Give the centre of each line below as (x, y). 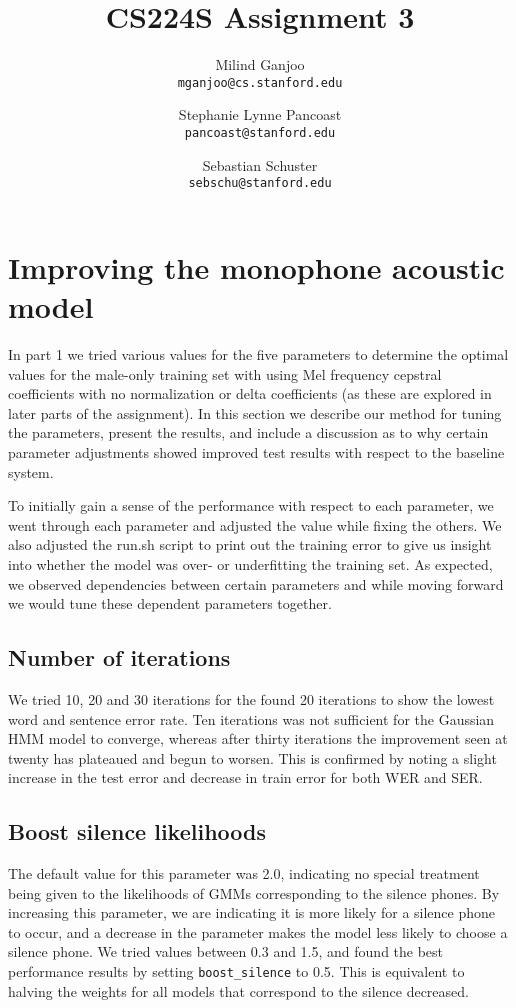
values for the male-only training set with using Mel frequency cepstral (225, 373)
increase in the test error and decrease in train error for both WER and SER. (245, 777)
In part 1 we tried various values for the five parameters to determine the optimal (258, 354)
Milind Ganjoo (260, 64)
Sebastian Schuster (260, 164)
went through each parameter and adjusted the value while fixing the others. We (255, 524)
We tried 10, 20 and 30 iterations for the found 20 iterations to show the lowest (251, 698)
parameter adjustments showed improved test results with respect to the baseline (256, 451)
